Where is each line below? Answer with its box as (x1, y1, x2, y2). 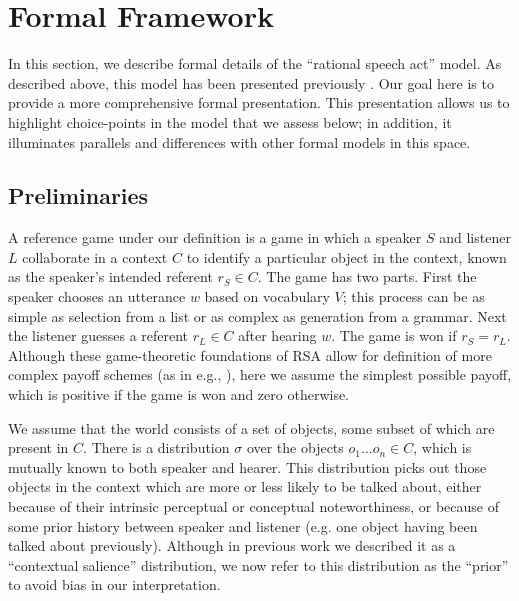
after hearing (238, 325, 317, 346)
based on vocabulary (204, 286, 330, 307)
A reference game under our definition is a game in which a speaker (8, 227, 422, 248)
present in (8, 437, 69, 458)
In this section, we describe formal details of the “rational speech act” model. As (8, 53, 502, 74)
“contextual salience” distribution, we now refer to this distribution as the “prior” (8, 554, 509, 575)
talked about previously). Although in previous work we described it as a (8, 535, 456, 556)
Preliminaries (8, 180, 149, 211)
